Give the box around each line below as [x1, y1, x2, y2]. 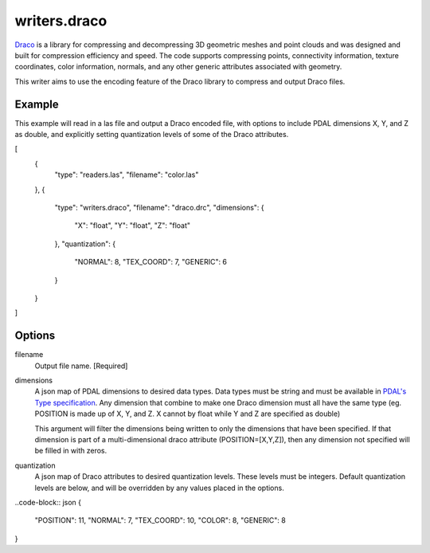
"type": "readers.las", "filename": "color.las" [54, 170, 199, 179]
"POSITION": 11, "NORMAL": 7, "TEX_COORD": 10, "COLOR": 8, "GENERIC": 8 [34, 516, 286, 525]
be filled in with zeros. [34, 446, 107, 456]
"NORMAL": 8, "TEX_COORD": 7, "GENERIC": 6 [74, 257, 227, 267]
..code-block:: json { [14, 497, 82, 507]
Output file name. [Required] [34, 361, 128, 371]
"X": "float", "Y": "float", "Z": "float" [74, 221, 191, 230]
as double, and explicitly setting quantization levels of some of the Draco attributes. [14, 130, 289, 139]
